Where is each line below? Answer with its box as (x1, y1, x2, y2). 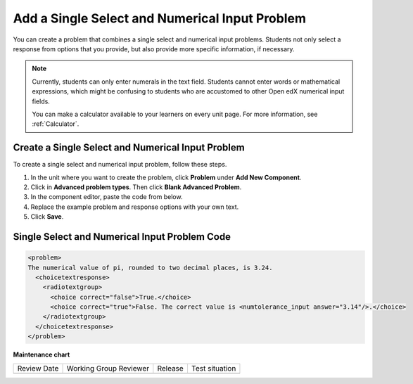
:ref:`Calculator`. (32, 120, 80, 128)
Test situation (191, 363, 236, 373)
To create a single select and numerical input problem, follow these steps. (13, 160, 227, 169)
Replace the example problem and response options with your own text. (30, 203, 239, 211)
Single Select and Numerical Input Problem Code (13, 231, 231, 243)
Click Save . (30, 212, 64, 221)
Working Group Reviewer (66, 363, 150, 373)
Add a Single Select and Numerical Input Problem (13, 11, 306, 26)
